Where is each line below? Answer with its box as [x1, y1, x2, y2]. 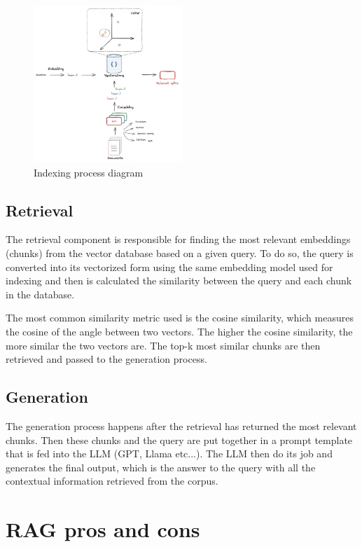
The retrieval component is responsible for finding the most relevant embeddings [6, 232, 351, 247]
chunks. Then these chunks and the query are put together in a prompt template [6, 432, 353, 447]
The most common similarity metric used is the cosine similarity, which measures [6, 310, 354, 325]
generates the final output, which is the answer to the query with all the [6, 459, 316, 474]
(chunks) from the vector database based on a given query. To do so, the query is [6, 246, 354, 261]
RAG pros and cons [6, 515, 200, 543]
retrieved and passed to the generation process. [6, 352, 207, 366]
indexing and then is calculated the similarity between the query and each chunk [6, 273, 352, 288]
